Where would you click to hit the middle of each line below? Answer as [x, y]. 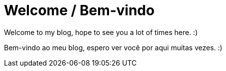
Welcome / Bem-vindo [79, 10]
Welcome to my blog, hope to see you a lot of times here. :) [101, 32]
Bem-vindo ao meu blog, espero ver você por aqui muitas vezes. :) [113, 47]
